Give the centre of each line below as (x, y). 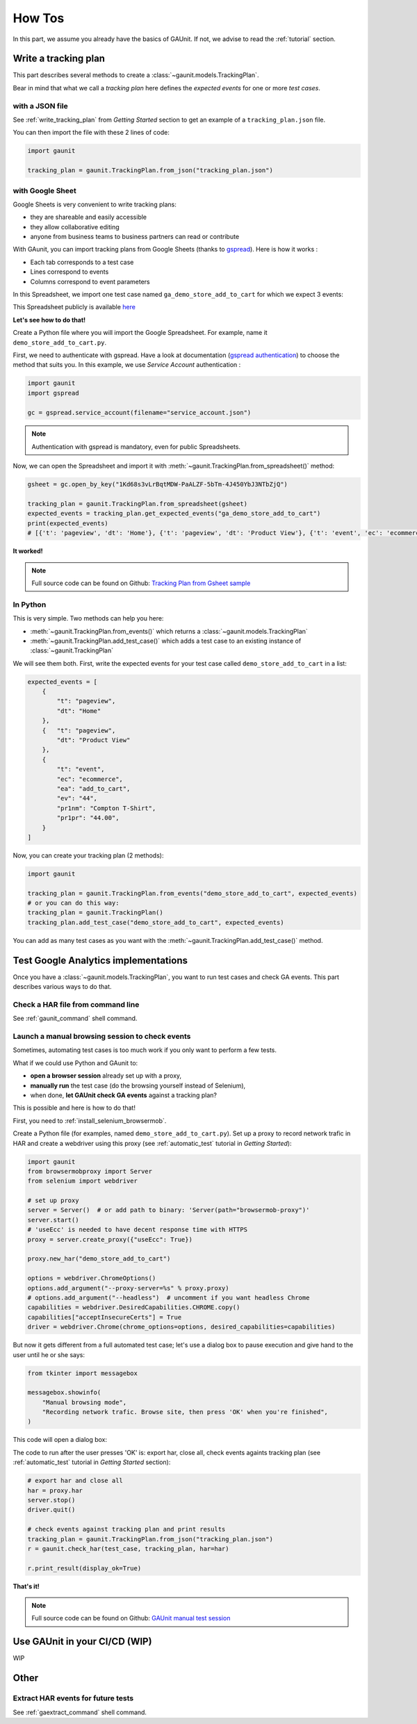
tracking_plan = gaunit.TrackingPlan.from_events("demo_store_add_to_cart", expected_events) (193, 893)
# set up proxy (53, 1201)
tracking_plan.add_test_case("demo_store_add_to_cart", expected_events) (156, 922)
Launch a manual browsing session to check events (102, 1037)
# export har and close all (75, 1481)
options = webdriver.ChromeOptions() (92, 1278)
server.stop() (51, 1500)
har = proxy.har (55, 1490)
